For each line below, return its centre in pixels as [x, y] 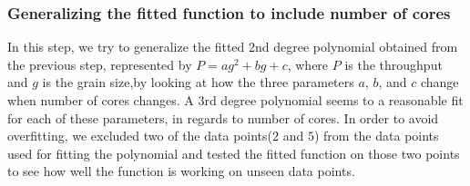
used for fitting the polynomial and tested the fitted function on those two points [234, 153]
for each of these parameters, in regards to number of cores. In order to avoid [223, 117]
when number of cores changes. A [101, 100]
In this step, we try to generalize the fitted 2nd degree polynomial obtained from [233, 47]
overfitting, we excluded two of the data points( [140, 136]
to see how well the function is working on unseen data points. [181, 171]
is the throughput [393, 64]
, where [308, 64]
